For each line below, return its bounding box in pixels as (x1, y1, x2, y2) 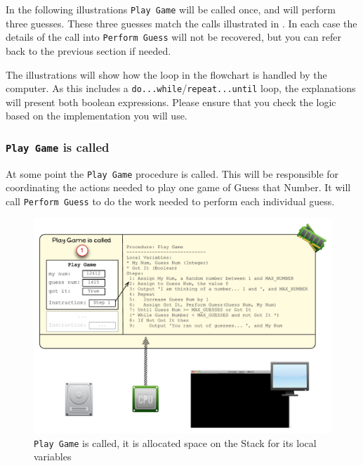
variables (34, 449, 72, 464)
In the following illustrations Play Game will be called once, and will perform (6, 2, 336, 16)
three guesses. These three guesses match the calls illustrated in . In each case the (6, 15, 357, 30)
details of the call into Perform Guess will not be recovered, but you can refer (6, 30, 341, 44)
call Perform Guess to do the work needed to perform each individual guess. (6, 193, 335, 208)
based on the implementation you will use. (6, 108, 187, 123)
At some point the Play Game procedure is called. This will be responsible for (6, 166, 339, 181)
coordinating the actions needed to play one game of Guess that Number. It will (6, 180, 351, 195)
